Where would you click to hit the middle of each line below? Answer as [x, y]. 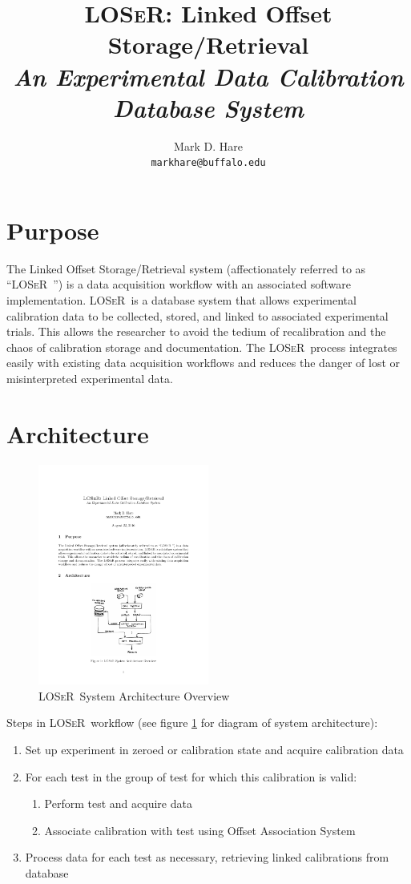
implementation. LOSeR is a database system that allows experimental [181, 300]
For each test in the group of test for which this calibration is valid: [191, 776]
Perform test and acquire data [118, 803]
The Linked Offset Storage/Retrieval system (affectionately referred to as [186, 268]
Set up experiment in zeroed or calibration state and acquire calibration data [214, 749]
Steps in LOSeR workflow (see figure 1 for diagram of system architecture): [192, 723]
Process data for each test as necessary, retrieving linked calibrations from [207, 857]
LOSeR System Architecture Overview [134, 695]
